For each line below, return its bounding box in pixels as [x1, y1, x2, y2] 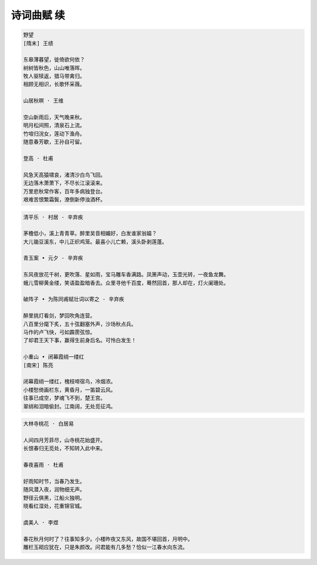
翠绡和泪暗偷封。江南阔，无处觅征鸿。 [23, 403, 116, 410]
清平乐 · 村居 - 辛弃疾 [23, 213, 83, 220]
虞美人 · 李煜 [23, 519, 59, 526]
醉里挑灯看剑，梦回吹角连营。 [23, 312, 96, 319]
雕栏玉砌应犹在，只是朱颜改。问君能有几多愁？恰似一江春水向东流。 [23, 544, 188, 550]
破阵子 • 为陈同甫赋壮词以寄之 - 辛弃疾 [23, 296, 124, 303]
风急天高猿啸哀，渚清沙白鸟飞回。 [23, 171, 106, 178]
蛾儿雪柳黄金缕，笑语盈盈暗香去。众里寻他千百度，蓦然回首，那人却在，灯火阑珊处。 [23, 279, 229, 286]
